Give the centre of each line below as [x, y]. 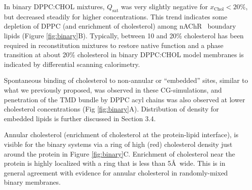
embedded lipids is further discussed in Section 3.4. [80, 118]
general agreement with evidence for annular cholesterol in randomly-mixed [116, 172]
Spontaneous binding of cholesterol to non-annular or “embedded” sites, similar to [126, 80]
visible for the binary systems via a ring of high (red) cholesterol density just [118, 144]
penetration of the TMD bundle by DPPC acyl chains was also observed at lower [125, 99]
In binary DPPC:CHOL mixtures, [54, 6]
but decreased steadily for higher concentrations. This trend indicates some [116, 16]
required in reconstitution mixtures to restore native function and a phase [114, 45]
